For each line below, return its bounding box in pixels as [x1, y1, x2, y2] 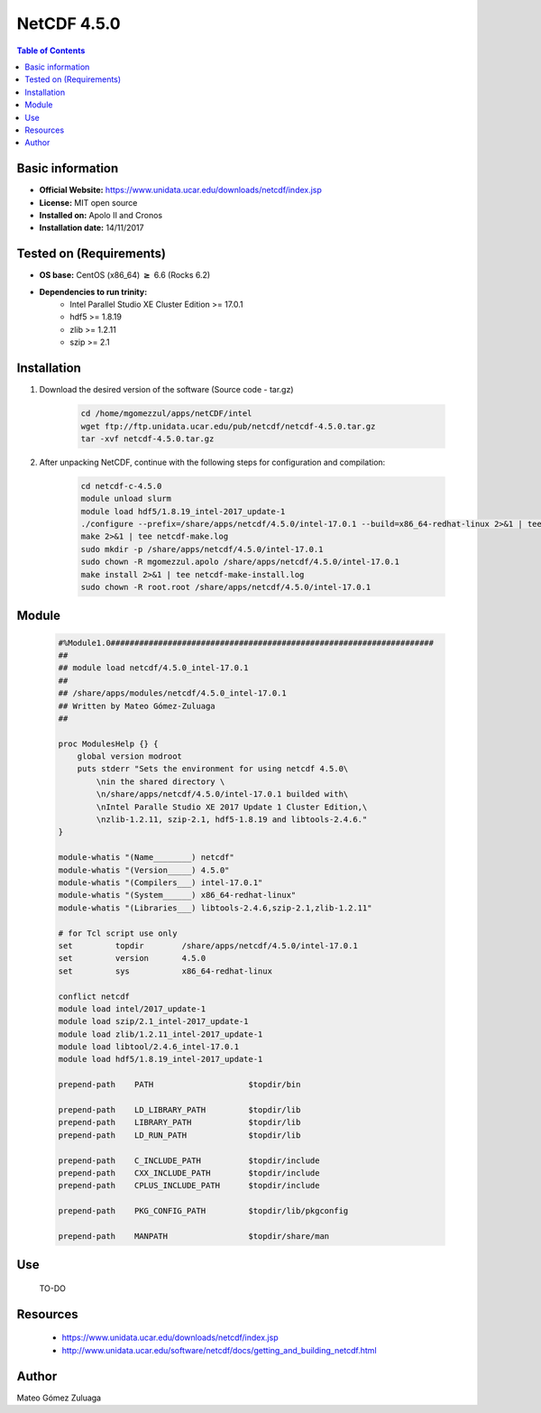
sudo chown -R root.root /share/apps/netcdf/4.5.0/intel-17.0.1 [80, 582, 371, 592]
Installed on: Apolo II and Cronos [39, 209, 162, 220]
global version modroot [77, 752, 182, 762]
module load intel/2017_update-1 [58, 1003, 206, 1014]
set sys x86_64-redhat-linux [58, 965, 272, 976]
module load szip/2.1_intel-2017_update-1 [58, 1016, 249, 1027]
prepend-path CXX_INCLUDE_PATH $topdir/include [58, 1168, 320, 1177]
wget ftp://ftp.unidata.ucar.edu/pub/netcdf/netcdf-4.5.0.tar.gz [80, 420, 376, 431]
